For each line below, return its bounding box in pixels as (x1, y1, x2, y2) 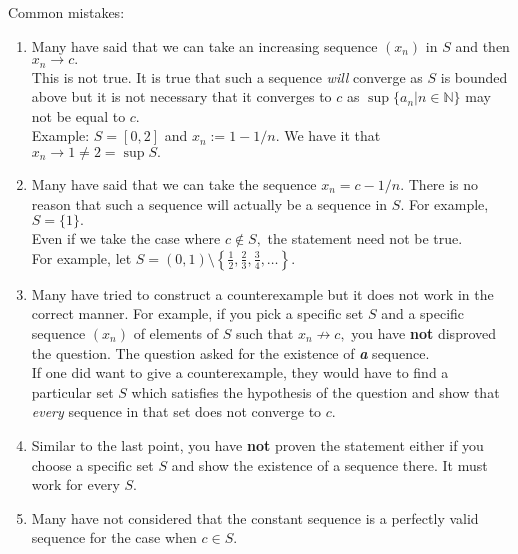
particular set (31, 381, 114, 402)
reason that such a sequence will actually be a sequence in (31, 193, 388, 214)
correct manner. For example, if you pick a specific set (31, 303, 364, 324)
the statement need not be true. (267, 228, 463, 249)
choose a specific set (31, 454, 154, 475)
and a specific (381, 303, 465, 324)
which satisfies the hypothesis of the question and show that (131, 381, 500, 402)
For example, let (31, 247, 132, 268)
